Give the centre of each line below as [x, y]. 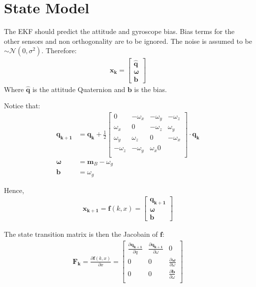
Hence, [14, 190]
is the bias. [150, 89]
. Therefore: [59, 50]
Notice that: [22, 106]
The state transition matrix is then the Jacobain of [81, 234]
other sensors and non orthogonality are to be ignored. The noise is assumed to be [128, 41]
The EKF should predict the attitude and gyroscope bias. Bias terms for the [119, 31]
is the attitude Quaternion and [79, 89]
